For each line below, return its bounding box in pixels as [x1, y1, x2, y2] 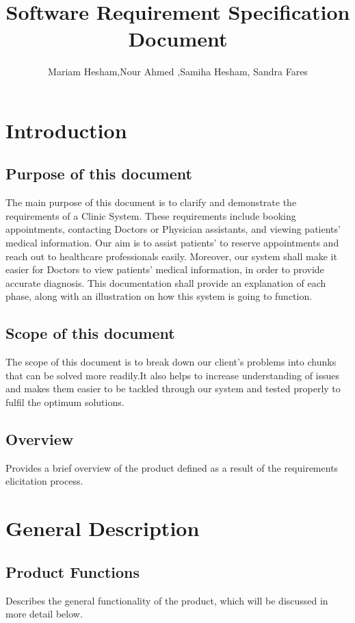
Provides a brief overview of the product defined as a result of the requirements [5, 460, 339, 474]
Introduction [5, 116, 127, 144]
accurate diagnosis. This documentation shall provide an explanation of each [5, 275, 326, 290]
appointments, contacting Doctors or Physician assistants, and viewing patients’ [5, 222, 341, 236]
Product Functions [5, 561, 140, 582]
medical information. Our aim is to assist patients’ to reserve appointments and [5, 236, 339, 250]
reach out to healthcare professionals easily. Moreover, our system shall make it [5, 249, 337, 263]
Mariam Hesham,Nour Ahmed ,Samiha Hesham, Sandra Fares [48, 64, 308, 79]
